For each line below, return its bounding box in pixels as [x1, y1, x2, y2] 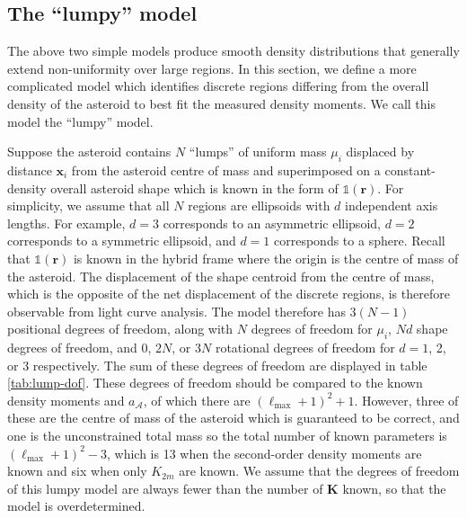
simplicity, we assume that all [7, 196, 170, 215]
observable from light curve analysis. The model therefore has [7, 301, 346, 320]
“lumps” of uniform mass [189, 142, 327, 161]
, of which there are [143, 390, 251, 409]
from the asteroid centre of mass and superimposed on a [71, 160, 381, 179]
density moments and [7, 390, 125, 409]
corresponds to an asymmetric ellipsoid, [163, 213, 381, 232]
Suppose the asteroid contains [7, 142, 172, 161]
